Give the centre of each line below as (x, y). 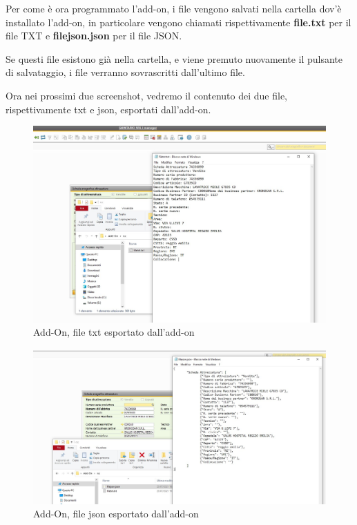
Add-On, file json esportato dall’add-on (116, 514)
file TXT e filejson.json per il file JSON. (94, 36)
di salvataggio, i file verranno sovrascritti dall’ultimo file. (125, 72)
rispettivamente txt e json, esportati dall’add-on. (108, 109)
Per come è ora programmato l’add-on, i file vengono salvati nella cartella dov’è (174, 8)
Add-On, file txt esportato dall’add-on (114, 332)
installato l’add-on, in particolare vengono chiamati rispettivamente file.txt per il (178, 22)
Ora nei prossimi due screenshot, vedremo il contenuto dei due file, (147, 95)
